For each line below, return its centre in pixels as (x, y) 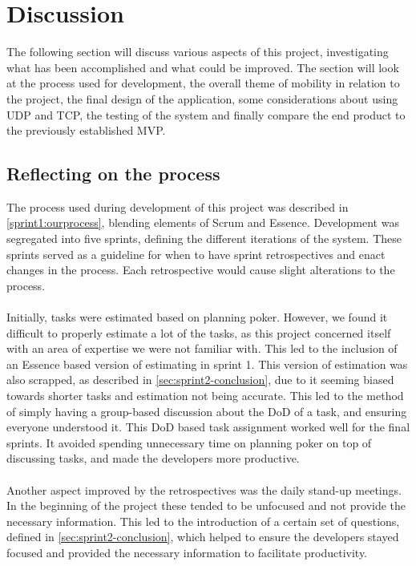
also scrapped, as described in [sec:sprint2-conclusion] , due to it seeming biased (200, 380)
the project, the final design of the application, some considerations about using (202, 98)
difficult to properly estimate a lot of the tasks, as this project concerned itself (199, 332)
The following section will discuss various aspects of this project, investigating (198, 52)
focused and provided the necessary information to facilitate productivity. (187, 552)
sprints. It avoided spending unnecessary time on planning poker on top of (189, 442)
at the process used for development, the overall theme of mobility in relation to (203, 83)
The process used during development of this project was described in (178, 206)
